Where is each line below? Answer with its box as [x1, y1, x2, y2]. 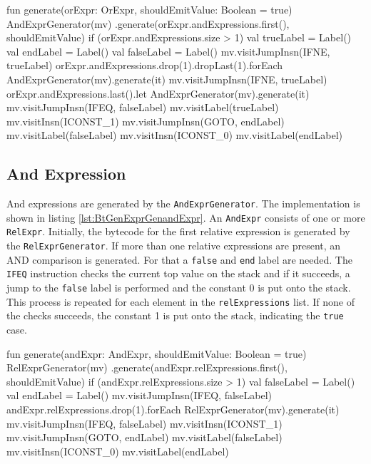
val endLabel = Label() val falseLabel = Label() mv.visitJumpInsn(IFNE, [6, 43, 330, 58]
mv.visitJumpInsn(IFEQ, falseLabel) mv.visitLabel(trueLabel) [6, 100, 279, 115]
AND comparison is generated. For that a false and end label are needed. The [6, 252, 352, 267]
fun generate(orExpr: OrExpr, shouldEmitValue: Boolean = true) [6, 2, 293, 16]
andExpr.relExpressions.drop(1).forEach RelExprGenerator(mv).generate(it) [6, 402, 340, 417]
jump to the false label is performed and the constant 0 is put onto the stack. [6, 280, 351, 295]
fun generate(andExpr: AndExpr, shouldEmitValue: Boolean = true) [6, 346, 307, 361]
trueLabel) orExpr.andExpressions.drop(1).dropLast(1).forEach [6, 58, 283, 73]
